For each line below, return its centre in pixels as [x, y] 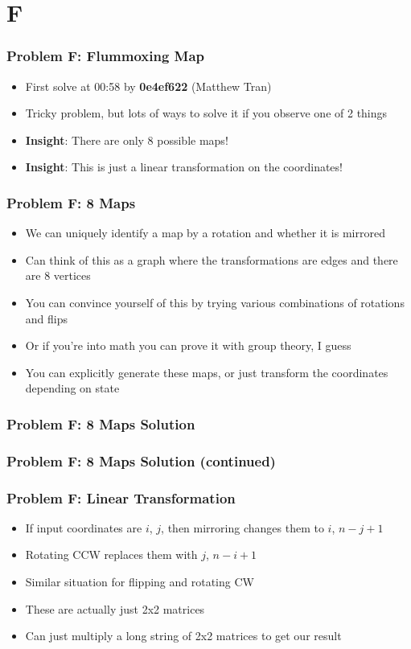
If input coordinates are [84, 527]
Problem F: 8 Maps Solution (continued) [141, 460]
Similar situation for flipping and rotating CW [140, 582]
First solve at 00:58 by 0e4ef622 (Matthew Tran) [148, 86]
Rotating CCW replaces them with [111, 555]
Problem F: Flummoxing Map [106, 56]
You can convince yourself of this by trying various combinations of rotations [215, 302]
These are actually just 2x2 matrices [115, 608]
